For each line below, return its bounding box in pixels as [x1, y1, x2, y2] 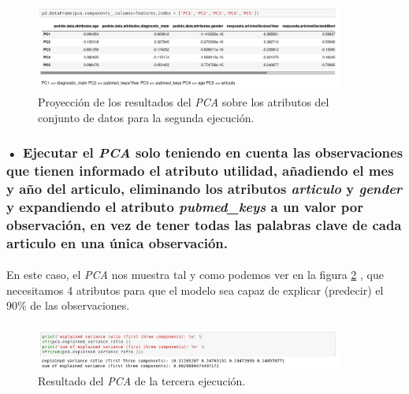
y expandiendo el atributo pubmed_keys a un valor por [6, 196, 363, 216]
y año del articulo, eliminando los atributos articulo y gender [6, 178, 403, 198]
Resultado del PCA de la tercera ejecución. [38, 373, 246, 389]
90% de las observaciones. [6, 297, 130, 314]
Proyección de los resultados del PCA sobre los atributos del [38, 93, 329, 110]
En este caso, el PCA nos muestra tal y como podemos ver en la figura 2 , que [6, 266, 384, 283]
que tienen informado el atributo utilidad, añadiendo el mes [6, 160, 394, 180]
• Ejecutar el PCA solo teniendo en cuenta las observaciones [6, 143, 403, 162]
